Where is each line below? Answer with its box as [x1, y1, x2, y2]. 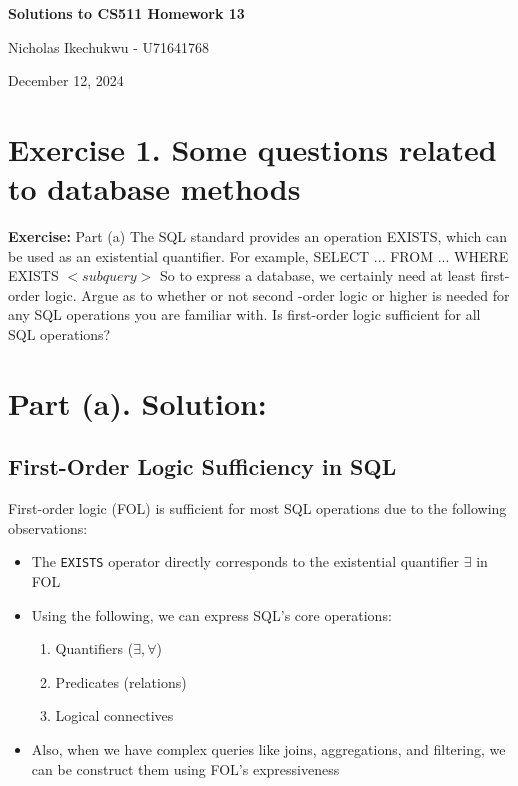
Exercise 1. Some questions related [8, 128, 497, 169]
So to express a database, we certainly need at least [160, 265, 476, 286]
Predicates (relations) [55, 671, 187, 692]
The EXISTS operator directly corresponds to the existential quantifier [31, 551, 460, 572]
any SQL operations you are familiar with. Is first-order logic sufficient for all [8, 304, 481, 325]
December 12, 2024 [8, 70, 124, 91]
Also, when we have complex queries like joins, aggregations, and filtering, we [31, 739, 506, 760]
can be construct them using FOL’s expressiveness [31, 758, 340, 779]
